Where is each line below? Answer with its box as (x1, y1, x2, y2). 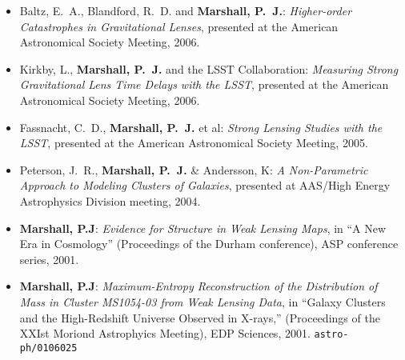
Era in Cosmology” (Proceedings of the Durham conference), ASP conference (19, 235, 399, 252)
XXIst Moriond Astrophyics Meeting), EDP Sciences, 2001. (19, 325, 311, 342)
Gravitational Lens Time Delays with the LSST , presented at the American (19, 76, 389, 93)
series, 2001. (19, 250, 79, 267)
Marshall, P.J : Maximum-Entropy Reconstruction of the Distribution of (19, 278, 378, 294)
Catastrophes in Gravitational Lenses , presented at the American (19, 18, 339, 34)
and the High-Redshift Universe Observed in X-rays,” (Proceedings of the (19, 309, 380, 326)
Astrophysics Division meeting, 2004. (19, 192, 201, 209)
